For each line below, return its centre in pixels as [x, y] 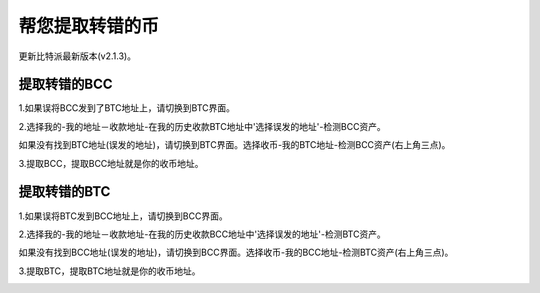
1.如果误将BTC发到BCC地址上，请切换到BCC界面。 [123, 216]
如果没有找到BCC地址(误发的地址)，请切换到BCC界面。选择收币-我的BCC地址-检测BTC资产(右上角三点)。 [236, 252]
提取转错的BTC [64, 191]
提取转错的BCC [65, 84]
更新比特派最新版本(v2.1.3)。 [77, 56]
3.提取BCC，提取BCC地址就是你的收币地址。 [111, 163]
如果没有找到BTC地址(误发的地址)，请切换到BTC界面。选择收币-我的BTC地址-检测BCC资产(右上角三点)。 [234, 145]
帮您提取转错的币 [89, 26]
